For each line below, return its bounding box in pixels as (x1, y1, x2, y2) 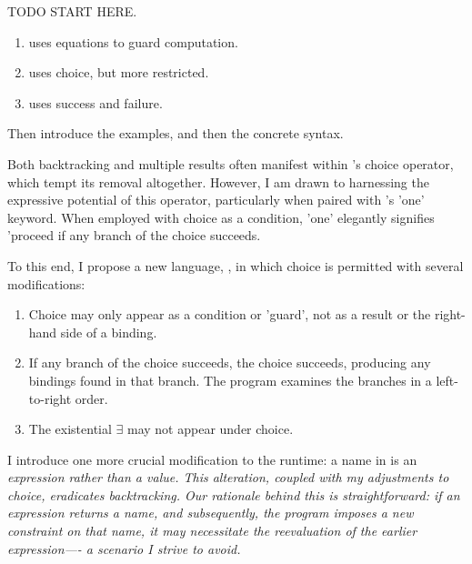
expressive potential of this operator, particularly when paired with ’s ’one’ (7, 190, 425, 209)
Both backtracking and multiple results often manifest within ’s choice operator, (7, 154, 454, 173)
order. (75, 388, 108, 408)
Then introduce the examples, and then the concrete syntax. (7, 124, 344, 143)
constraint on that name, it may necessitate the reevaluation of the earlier (7, 521, 417, 540)
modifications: (7, 274, 85, 293)
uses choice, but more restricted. (28, 63, 209, 82)
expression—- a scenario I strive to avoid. (7, 539, 241, 558)
